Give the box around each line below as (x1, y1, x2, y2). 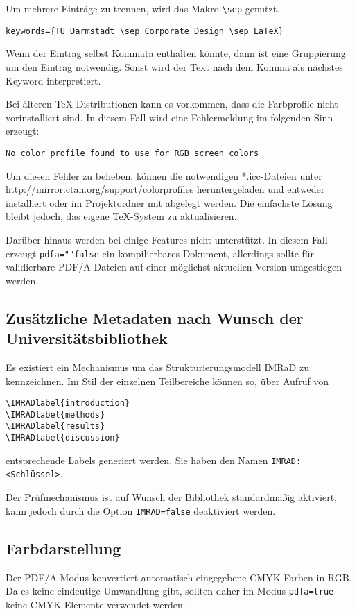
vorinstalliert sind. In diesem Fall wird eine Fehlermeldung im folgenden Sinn (6, 110, 333, 124)
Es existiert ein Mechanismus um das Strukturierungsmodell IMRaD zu (6, 359, 309, 374)
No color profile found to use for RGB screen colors (6, 148, 259, 158)
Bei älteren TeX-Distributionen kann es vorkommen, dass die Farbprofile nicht (6, 96, 338, 111)
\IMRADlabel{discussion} (6, 433, 120, 443)
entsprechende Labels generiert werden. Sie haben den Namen (6, 452, 268, 467)
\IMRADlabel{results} (6, 421, 105, 432)
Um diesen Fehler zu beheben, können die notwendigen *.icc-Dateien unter (6, 168, 322, 182)
